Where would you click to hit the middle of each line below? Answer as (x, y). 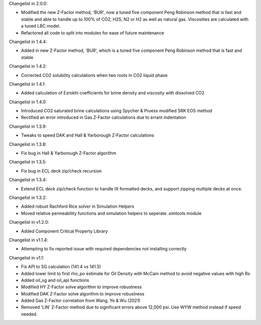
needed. (29, 314)
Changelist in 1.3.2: (28, 197)
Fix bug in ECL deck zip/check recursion (61, 171)
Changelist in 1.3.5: (28, 162)
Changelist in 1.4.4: (28, 42)
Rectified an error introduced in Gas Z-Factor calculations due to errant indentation (103, 117)
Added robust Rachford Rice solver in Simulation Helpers (78, 206)
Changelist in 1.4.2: (28, 66)
